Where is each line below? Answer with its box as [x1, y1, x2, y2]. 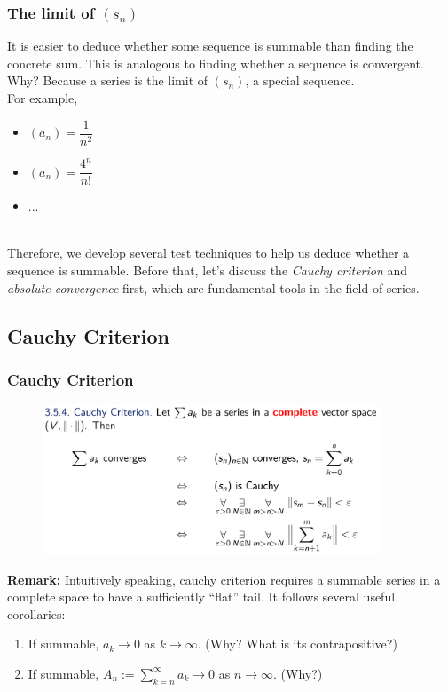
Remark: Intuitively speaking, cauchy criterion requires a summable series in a [7, 569, 441, 588]
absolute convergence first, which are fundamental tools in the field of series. [7, 278, 420, 297]
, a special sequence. [245, 71, 355, 90]
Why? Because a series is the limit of [7, 71, 208, 90]
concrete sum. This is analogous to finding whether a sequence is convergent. [7, 53, 424, 72]
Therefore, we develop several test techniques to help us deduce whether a [7, 243, 410, 262]
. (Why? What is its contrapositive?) [197, 634, 397, 653]
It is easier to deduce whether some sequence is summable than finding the [7, 36, 413, 55]
